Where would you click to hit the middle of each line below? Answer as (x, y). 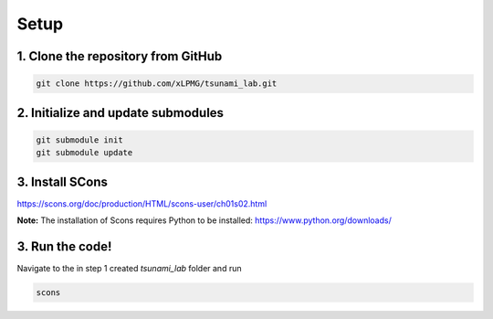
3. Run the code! (64, 246)
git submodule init (79, 140)
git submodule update (84, 153)
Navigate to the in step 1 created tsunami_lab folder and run (129, 268)
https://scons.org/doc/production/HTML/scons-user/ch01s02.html (142, 203)
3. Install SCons (63, 181)
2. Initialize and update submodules (120, 113)
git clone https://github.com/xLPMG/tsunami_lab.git (157, 84)
